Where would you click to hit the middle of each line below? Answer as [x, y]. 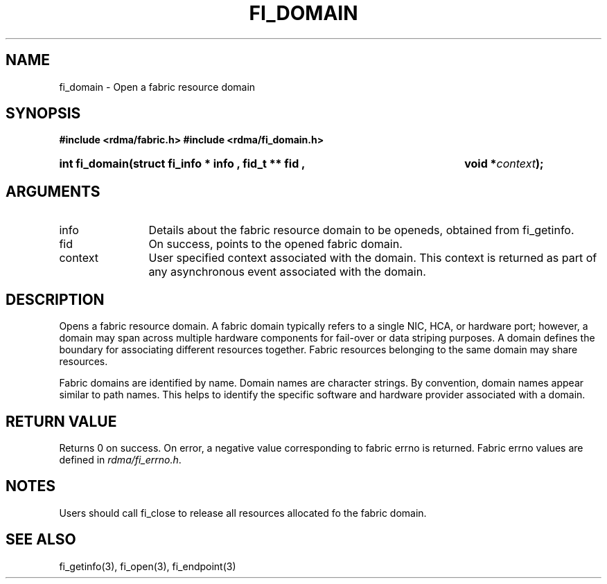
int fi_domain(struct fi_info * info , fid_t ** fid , [182, 164]
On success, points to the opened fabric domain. [275, 244]
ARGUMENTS [53, 191]
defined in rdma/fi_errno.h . [120, 459]
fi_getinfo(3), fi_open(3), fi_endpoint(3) [148, 566]
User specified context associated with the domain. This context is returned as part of [373, 258]
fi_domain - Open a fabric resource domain [157, 87]
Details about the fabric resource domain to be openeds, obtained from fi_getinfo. [361, 230]
